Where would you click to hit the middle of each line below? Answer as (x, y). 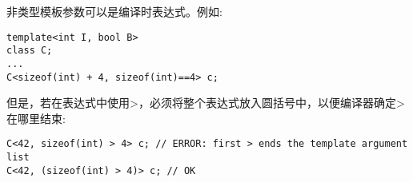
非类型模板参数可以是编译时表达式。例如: (114, 11)
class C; (30, 51)
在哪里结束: (36, 118)
